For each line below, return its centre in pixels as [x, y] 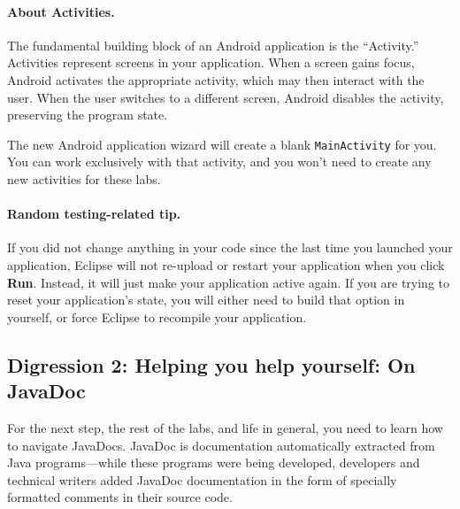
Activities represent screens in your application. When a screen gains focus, [211, 62]
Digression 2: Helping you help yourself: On [211, 364]
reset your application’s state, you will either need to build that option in [206, 300]
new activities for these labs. [84, 179]
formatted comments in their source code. [120, 497]
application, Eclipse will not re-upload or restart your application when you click [226, 265]
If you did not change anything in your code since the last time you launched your [230, 247]
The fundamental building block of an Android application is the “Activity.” [213, 45]
